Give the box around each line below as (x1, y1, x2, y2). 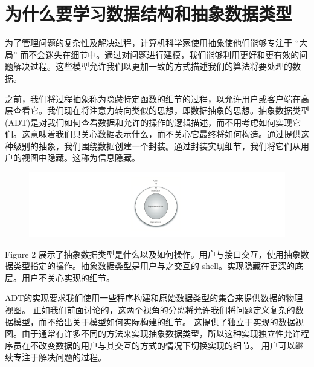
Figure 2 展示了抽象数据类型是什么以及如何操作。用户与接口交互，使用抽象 (5, 247, 301, 260)
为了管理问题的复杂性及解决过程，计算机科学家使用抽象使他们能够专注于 (5, 36, 292, 49)
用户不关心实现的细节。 (21, 271, 115, 284)
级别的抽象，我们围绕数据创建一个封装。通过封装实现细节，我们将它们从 (13, 139, 301, 152)
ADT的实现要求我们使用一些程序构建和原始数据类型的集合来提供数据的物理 (5, 291, 303, 304)
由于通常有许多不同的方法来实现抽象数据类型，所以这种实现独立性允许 (21, 327, 301, 340)
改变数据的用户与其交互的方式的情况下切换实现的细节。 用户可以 (38, 339, 295, 351)
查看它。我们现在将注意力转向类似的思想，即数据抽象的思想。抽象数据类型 (13, 104, 309, 117)
